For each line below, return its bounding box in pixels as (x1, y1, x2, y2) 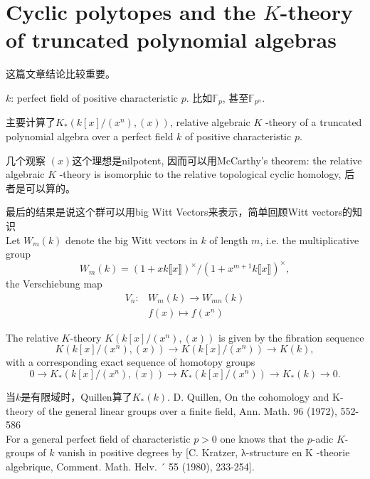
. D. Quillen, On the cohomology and (167, 389, 329, 404)
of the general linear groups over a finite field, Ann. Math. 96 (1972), (36, 403, 337, 418)
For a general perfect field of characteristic (6, 431, 191, 446)
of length (209, 232, 248, 247)
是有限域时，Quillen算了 (21, 389, 132, 404)
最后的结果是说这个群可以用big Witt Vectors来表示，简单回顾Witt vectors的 (6, 204, 353, 219)
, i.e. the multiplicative (260, 232, 359, 247)
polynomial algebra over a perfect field (6, 128, 174, 143)
